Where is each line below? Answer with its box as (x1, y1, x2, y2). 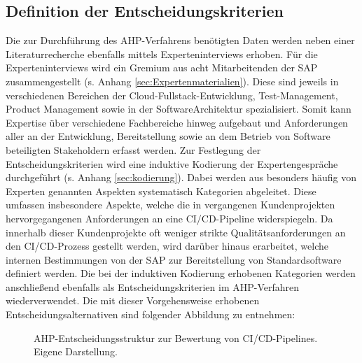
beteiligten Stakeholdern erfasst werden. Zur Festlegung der (6, 142, 261, 157)
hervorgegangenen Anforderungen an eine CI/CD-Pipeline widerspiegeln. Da (6, 211, 333, 225)
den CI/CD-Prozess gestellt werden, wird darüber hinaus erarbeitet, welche (6, 239, 329, 253)
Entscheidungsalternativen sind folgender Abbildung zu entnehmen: (6, 307, 295, 322)
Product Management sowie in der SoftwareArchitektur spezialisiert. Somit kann (6, 101, 351, 116)
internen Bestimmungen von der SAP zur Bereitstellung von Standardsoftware (6, 252, 342, 266)
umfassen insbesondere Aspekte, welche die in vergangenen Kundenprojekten (6, 197, 335, 212)
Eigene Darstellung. (34, 344, 118, 359)
